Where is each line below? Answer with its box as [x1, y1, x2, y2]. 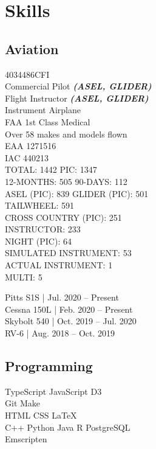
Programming [5, 357, 93, 375]
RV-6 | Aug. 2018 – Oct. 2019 [5, 327, 115, 339]
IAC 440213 [5, 151, 49, 164]
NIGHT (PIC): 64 [5, 234, 72, 247]
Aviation [5, 39, 59, 58]
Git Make [5, 397, 41, 409]
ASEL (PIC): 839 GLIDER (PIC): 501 [5, 187, 149, 200]
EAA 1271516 [5, 139, 56, 152]
